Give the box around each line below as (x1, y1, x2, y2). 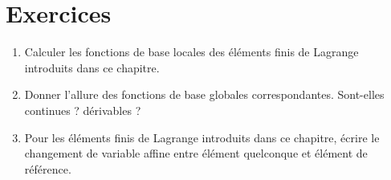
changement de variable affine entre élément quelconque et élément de (24, 145, 368, 162)
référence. (24, 160, 71, 177)
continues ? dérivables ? (24, 101, 141, 118)
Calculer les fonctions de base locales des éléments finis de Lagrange (24, 43, 359, 60)
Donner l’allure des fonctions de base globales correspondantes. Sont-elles (24, 86, 385, 103)
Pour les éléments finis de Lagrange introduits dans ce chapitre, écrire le (24, 129, 380, 145)
